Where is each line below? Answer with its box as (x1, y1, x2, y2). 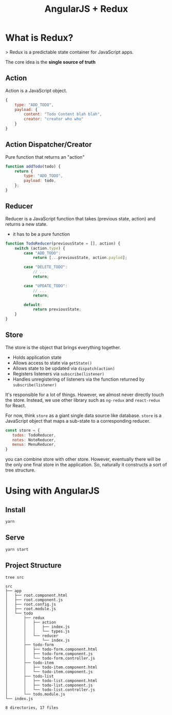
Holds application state (12, 354, 62, 360)
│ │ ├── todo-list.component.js (5, 683, 93, 688)
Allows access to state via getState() (12, 360, 92, 366)
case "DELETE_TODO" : (24, 265, 68, 270)
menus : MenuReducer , (12, 442, 56, 447)
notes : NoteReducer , (12, 437, 56, 442)
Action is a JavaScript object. (5, 87, 68, 93)
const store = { (5, 427, 40, 433)
